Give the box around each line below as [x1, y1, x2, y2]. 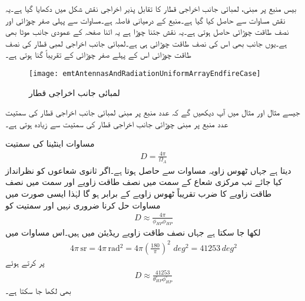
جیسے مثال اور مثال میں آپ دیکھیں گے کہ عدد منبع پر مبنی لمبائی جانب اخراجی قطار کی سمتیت [5, 106, 300, 118]
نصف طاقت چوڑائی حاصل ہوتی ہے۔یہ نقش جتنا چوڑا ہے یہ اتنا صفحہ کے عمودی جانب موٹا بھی [5, 25, 289, 38]
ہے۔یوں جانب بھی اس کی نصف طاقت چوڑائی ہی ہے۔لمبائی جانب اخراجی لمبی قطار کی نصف [5, 37, 287, 49]
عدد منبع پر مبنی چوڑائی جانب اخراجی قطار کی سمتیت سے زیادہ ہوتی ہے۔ [5, 117, 228, 130]
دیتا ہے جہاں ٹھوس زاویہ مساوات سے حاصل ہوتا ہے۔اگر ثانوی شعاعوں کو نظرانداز [5, 164, 291, 176]
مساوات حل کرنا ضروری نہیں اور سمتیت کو [5, 199, 161, 211]
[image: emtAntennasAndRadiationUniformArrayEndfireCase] [29, 69, 261, 78]
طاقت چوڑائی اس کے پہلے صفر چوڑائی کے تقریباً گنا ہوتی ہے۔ [5, 48, 191, 61]
